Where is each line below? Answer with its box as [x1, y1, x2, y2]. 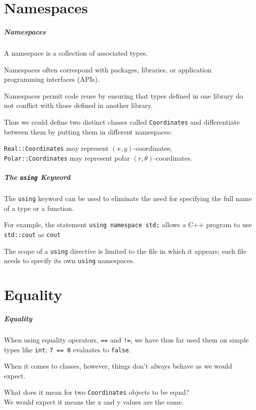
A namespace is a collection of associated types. [4, 47, 148, 58]
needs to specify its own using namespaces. [4, 255, 135, 266]
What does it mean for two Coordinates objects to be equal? [4, 387, 190, 397]
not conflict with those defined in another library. [4, 100, 153, 110]
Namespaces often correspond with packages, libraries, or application [4, 64, 212, 74]
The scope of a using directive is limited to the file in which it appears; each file [4, 245, 247, 256]
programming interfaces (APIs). [4, 74, 100, 84]
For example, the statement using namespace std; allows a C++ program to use [4, 219, 252, 230]
